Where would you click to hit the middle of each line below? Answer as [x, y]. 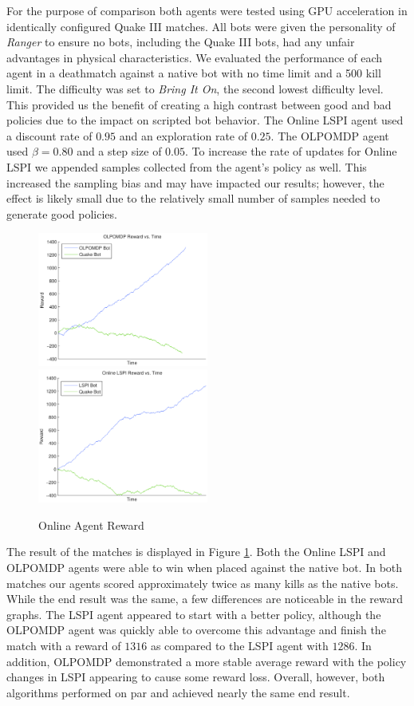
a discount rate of [49, 135]
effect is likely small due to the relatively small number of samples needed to [193, 198]
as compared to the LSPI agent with [239, 645]
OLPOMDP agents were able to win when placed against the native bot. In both [205, 567]
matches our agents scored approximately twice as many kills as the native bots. [203, 583]
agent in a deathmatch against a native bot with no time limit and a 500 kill [194, 73]
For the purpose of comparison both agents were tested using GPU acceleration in [207, 10]
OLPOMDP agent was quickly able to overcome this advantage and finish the [196, 630]
